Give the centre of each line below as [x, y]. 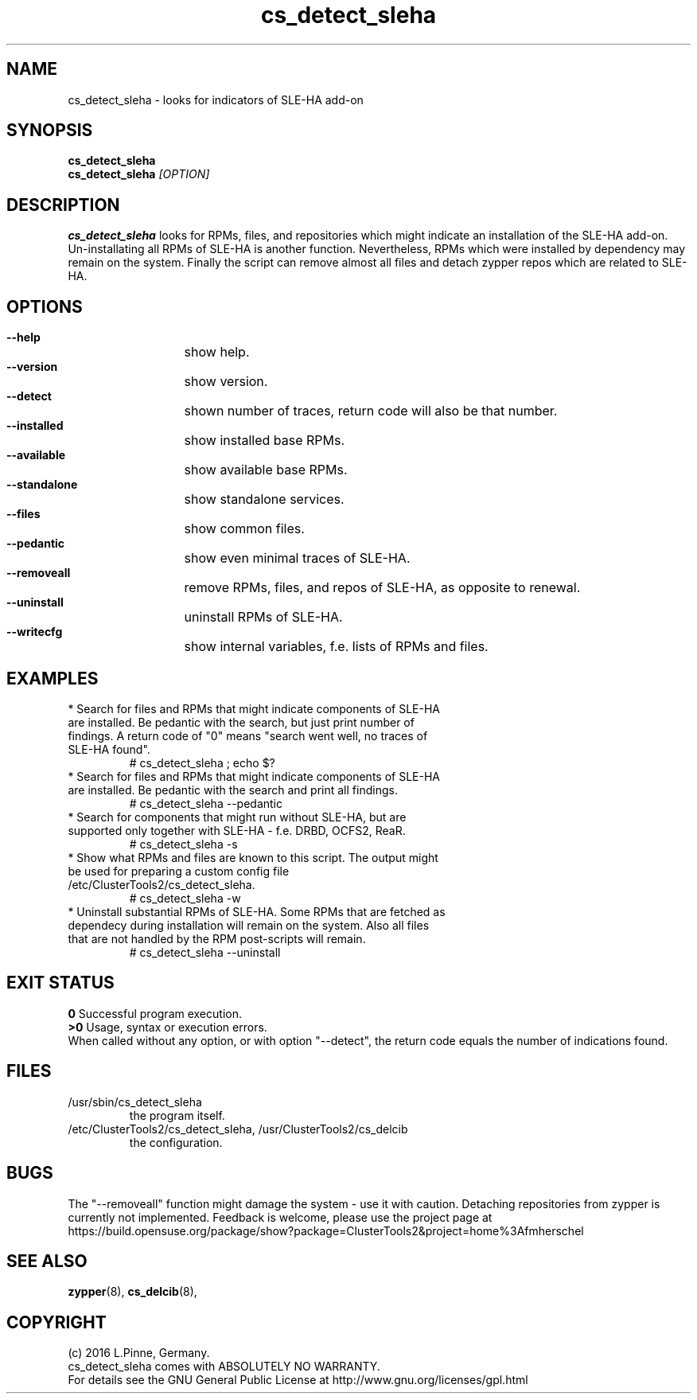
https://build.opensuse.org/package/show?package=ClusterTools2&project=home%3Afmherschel [326, 1230]
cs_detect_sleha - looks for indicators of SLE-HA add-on [216, 99]
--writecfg [35, 632]
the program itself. [177, 1115]
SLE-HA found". [109, 749]
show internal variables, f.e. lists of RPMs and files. [336, 647]
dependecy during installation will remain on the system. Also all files [249, 925]
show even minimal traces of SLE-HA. [297, 558]
